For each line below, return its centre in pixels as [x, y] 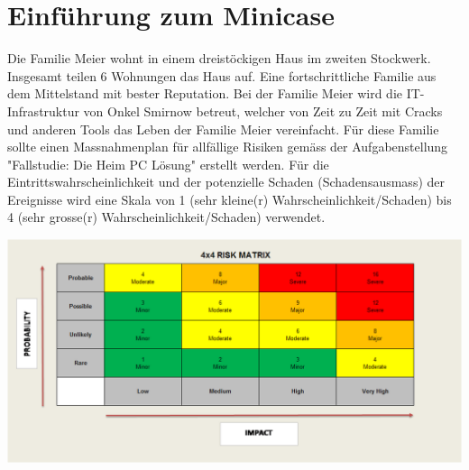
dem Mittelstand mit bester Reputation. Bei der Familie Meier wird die [205, 93]
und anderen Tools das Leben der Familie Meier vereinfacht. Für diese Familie [223, 129]
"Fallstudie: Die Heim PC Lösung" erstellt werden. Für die [168, 164]
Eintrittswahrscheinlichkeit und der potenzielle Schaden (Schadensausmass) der [226, 182]
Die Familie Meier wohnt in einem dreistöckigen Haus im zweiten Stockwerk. [219, 58]
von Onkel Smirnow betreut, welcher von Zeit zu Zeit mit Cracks [263, 111]
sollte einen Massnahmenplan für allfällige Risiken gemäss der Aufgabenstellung [228, 147]
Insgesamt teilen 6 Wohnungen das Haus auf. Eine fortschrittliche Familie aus [222, 75]
